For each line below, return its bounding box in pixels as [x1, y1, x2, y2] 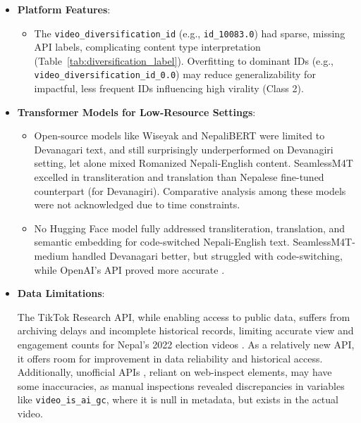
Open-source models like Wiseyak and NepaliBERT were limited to [34, 128, 325, 143]
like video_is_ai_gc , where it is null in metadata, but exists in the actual [17, 392, 338, 407]
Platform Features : [17, 2, 111, 16]
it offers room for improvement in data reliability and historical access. [17, 351, 323, 365]
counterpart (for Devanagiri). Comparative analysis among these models [34, 183, 346, 198]
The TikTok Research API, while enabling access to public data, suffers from [17, 309, 350, 324]
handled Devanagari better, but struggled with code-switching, [72, 248, 343, 263]
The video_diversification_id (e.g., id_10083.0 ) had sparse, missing [34, 25, 345, 40]
